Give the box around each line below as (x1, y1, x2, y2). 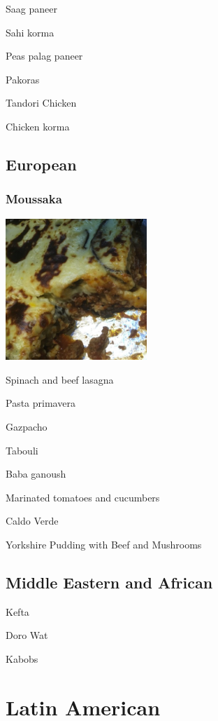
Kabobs (6, 651, 38, 666)
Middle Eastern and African (6, 571, 213, 593)
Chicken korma (6, 119, 70, 133)
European (6, 153, 77, 175)
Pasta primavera (6, 396, 75, 410)
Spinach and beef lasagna (6, 372, 114, 386)
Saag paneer (6, 1, 57, 15)
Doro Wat (6, 628, 48, 642)
